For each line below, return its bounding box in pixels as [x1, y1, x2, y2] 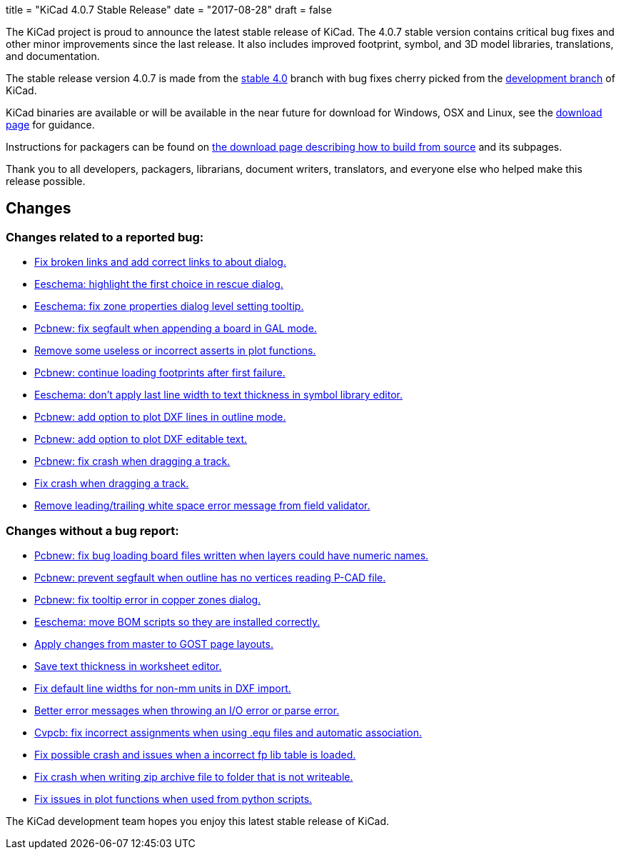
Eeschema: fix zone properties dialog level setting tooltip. [34, 300, 304, 313]
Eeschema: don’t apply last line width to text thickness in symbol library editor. [34, 389, 403, 401]
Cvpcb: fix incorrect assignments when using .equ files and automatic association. [34, 726, 422, 739]
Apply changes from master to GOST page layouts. [34, 637, 273, 650]
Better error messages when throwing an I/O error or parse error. [34, 704, 340, 716]
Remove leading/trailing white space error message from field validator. [34, 499, 370, 512]
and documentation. [6, 50, 100, 62]
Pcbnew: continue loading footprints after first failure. [34, 366, 286, 379]
